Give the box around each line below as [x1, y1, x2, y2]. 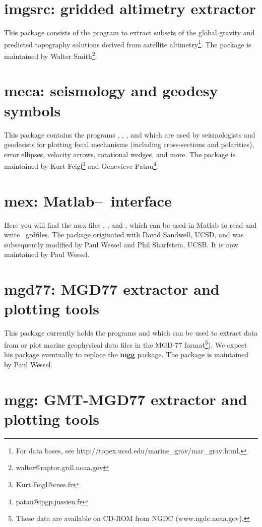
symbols [4, 100, 61, 120]
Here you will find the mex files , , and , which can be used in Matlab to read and [4, 219, 257, 230]
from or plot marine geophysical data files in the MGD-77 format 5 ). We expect [4, 338, 247, 350]
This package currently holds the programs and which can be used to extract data [4, 327, 258, 338]
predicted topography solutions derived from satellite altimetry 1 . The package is [4, 37, 251, 49]
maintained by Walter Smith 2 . [4, 49, 97, 61]
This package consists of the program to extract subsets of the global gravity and [4, 27, 255, 38]
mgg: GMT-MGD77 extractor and [4, 388, 247, 409]
